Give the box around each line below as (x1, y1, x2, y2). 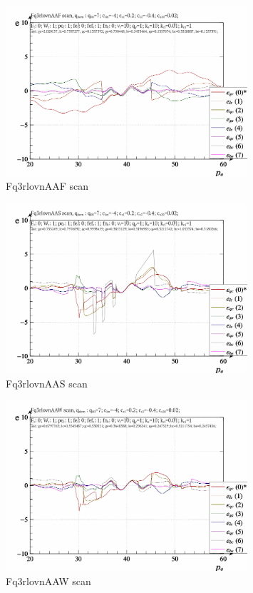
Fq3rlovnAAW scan (6, 573, 91, 588)
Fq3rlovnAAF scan (6, 178, 89, 193)
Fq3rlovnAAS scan (6, 375, 88, 390)
